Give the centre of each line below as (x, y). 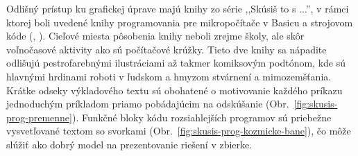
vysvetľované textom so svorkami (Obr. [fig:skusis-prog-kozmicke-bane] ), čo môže (179, 131)
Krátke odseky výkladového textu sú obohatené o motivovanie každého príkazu (174, 90)
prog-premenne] (39, 117)
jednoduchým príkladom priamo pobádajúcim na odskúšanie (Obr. (148, 104)
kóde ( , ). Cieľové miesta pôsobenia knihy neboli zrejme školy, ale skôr (155, 36)
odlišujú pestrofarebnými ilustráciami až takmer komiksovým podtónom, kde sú (176, 63)
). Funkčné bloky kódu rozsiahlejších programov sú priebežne (202, 117)
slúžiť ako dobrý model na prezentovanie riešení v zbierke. (129, 144)
